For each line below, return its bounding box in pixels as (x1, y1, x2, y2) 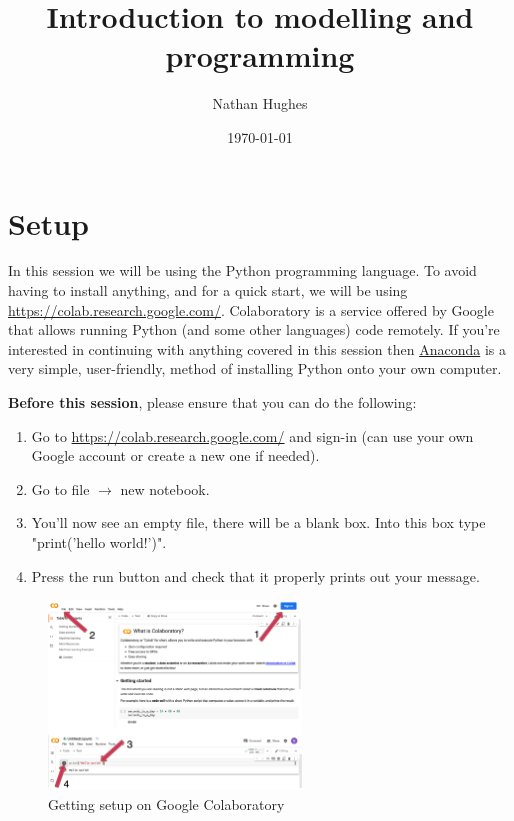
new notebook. (120, 478, 210, 499)
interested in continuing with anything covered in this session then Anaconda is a (8, 338, 506, 359)
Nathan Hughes (212, 93, 308, 114)
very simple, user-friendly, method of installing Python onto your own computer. (8, 358, 502, 379)
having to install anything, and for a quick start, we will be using (8, 280, 408, 301)
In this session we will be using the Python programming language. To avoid (8, 260, 477, 281)
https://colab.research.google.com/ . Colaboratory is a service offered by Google (8, 299, 494, 320)
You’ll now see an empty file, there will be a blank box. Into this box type (31, 512, 486, 533)
